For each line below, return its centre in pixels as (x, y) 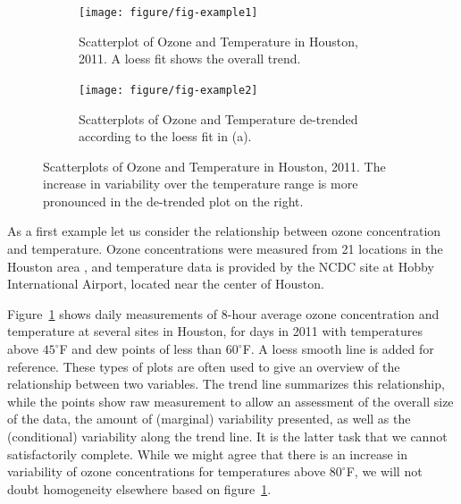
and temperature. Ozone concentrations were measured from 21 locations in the (225, 249)
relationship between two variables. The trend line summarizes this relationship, (226, 384)
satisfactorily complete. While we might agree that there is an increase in (208, 454)
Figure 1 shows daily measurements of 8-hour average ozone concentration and (223, 313)
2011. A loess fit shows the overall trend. (190, 59)
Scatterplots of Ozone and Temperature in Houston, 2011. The (214, 166)
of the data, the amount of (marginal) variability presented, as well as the (209, 419)
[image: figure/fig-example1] (168, 13)
